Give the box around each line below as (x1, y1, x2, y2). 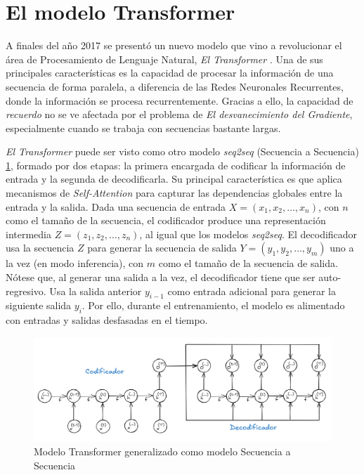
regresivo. (6, 283, 46, 298)
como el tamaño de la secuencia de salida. (158, 256, 338, 271)
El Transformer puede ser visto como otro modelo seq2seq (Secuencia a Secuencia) (6, 144, 359, 159)
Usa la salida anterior (49, 283, 142, 298)
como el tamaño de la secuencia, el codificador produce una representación (6, 213, 326, 228)
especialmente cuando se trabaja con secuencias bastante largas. (6, 120, 281, 135)
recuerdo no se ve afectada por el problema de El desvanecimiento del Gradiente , (6, 107, 353, 122)
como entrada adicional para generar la (167, 283, 336, 298)
